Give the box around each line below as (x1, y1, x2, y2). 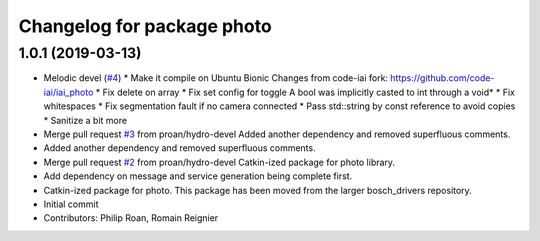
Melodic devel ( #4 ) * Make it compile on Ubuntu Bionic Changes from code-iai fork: (43, 72, 389, 84)
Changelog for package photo (18, 15, 272, 37)
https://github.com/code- (390, 72, 495, 84)
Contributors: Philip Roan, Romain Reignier (43, 212, 219, 224)
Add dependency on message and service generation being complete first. (43, 170, 353, 182)
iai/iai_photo (43, 86, 94, 98)
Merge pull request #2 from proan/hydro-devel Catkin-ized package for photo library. (43, 156, 395, 168)
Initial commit (43, 198, 99, 210)
